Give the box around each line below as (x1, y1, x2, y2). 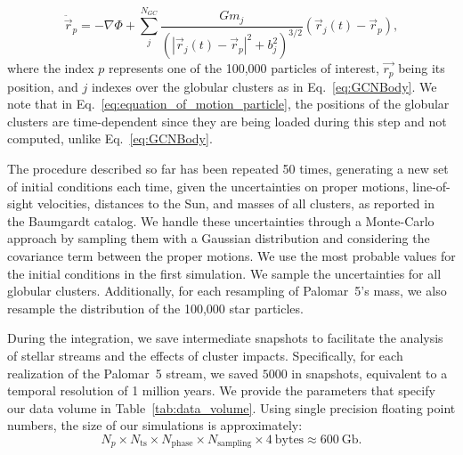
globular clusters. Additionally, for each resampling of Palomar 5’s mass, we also (7, 281, 447, 300)
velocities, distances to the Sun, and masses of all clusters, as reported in (37, 194, 435, 213)
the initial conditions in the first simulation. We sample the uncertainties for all (7, 264, 442, 282)
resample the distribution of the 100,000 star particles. (7, 298, 304, 317)
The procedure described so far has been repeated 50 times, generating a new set (7, 158, 449, 177)
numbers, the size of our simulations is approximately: (7, 416, 303, 435)
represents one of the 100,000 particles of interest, (109, 59, 379, 77)
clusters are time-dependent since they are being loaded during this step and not (7, 111, 447, 130)
